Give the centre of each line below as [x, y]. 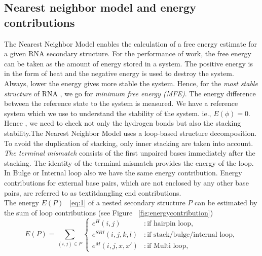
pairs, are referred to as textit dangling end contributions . [93, 192]
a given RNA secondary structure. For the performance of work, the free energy [128, 53]
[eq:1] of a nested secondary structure [127, 203]
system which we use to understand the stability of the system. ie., [108, 113]
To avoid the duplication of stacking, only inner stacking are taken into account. [129, 143]
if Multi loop [167, 246]
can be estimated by [226, 203]
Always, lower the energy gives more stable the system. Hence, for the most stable [131, 83]
